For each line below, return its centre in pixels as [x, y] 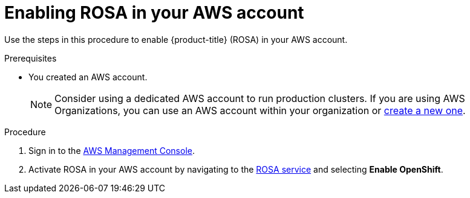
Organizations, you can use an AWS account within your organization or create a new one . [260, 110]
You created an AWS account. [88, 77]
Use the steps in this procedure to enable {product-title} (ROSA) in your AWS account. [176, 39]
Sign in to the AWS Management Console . [112, 150]
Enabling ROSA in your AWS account [154, 13]
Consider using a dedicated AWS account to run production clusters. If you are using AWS [260, 98]
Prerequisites [31, 58]
